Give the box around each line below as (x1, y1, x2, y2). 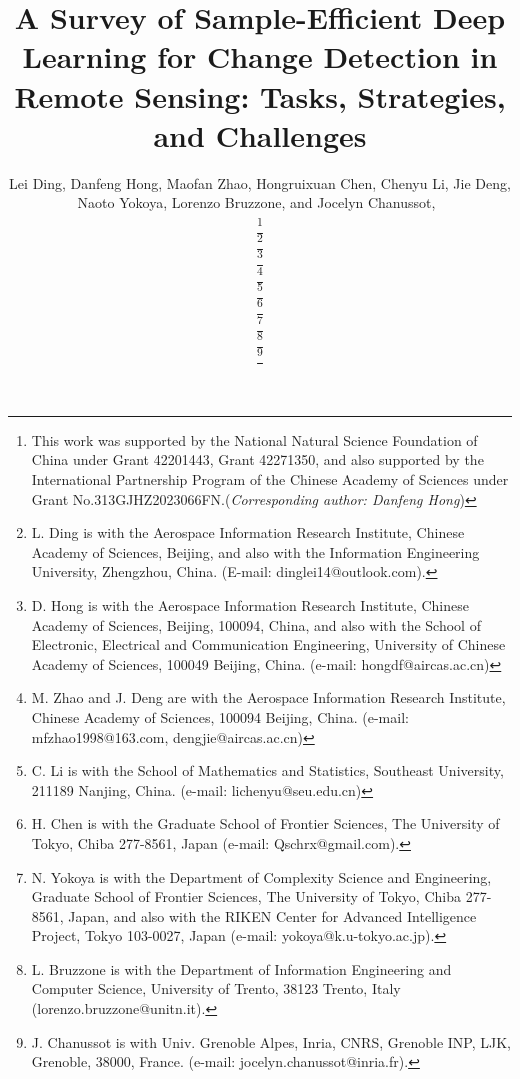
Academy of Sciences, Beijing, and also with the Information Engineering (31, 541, 480, 562)
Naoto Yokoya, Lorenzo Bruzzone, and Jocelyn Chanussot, (77, 192, 436, 213)
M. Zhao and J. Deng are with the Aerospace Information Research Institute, (31, 687, 506, 708)
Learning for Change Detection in (22, 36, 498, 77)
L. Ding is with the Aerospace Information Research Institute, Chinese (31, 522, 465, 543)
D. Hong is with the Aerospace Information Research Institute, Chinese (31, 594, 469, 615)
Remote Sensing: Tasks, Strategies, (14, 75, 506, 116)
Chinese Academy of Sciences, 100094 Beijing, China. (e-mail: (31, 706, 409, 727)
